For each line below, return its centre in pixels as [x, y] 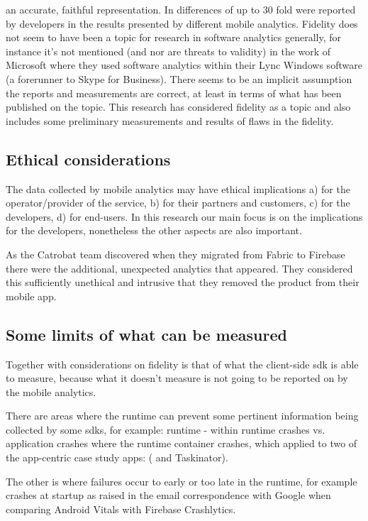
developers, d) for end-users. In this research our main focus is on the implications [184, 216]
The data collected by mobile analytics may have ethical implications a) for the [178, 188]
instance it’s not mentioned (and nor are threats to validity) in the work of [168, 51]
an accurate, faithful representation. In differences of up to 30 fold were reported [181, 9]
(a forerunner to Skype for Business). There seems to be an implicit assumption [179, 78]
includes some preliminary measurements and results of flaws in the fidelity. [170, 120]
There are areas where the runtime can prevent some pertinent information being [182, 416]
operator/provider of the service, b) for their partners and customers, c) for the [178, 203]
